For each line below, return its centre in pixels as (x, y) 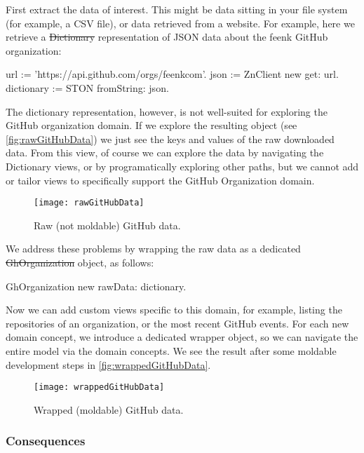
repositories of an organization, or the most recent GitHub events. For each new (177, 323)
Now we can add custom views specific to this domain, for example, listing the (174, 310)
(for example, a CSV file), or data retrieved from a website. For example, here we (180, 23)
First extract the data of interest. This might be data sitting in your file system (177, 9)
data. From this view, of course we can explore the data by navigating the (165, 153)
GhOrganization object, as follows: (80, 262)
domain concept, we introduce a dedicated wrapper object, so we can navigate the (182, 337)
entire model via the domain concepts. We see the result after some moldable (171, 350)
